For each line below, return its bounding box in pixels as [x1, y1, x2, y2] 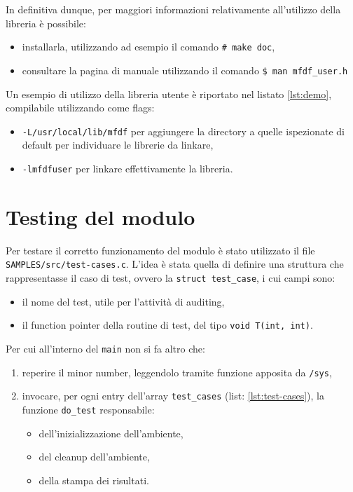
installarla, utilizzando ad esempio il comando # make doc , [22, 39, 275, 54]
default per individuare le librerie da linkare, [22, 137, 214, 152]
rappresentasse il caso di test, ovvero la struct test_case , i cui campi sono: [6, 270, 335, 285]
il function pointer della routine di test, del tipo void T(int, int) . [22, 317, 313, 332]
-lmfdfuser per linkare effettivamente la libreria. [22, 160, 233, 175]
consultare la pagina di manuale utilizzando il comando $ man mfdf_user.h [22, 62, 348, 77]
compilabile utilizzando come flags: [6, 100, 155, 115]
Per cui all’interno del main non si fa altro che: [6, 341, 205, 355]
